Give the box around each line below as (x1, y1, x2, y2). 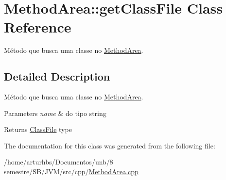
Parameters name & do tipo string (4, 108, 106, 118)
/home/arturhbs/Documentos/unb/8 (4, 157, 113, 167)
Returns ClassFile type (4, 124, 72, 134)
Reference (4, 17, 71, 37)
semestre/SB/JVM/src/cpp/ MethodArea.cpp (4, 166, 139, 177)
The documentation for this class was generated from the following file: (4, 140, 215, 150)
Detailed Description (4, 69, 110, 84)
